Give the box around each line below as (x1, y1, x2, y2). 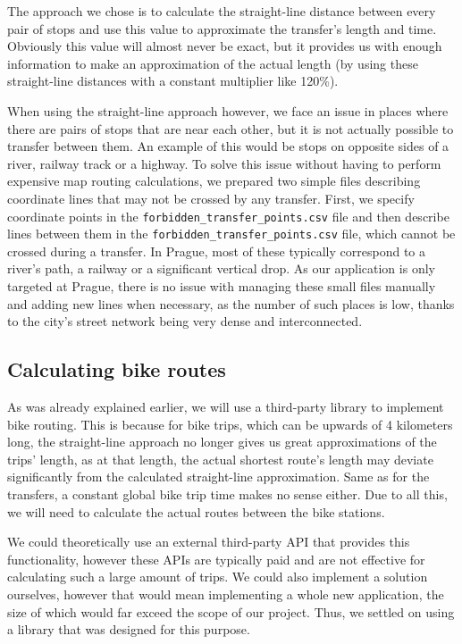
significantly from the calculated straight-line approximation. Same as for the (7, 467, 430, 486)
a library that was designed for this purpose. (7, 620, 250, 639)
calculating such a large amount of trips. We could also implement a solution (7, 567, 428, 586)
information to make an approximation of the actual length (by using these (7, 54, 418, 72)
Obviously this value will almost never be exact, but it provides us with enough (7, 37, 442, 55)
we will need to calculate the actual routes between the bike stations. (7, 502, 385, 521)
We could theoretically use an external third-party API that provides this (7, 532, 410, 551)
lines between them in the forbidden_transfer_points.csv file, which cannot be (7, 224, 456, 243)
